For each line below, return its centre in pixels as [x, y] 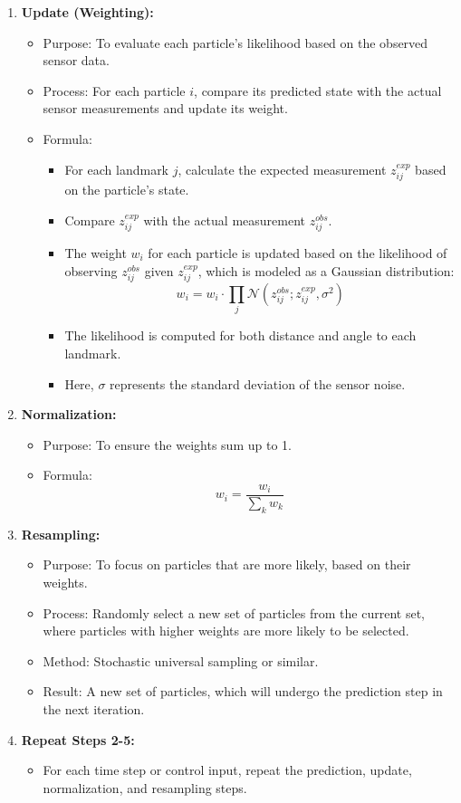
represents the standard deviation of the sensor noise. [258, 383]
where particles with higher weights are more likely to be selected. [226, 631]
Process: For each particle [114, 90]
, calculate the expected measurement [282, 169]
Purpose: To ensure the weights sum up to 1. [167, 444]
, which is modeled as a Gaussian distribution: [326, 270]
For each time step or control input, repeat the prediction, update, [227, 770]
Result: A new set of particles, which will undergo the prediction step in [243, 691]
